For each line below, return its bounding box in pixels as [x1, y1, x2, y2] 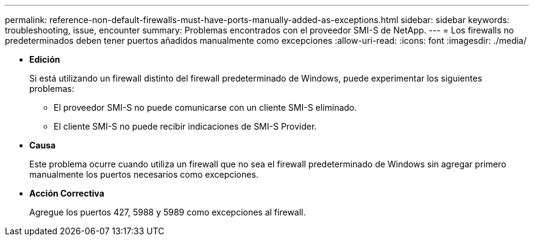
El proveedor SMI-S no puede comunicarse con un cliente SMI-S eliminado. [54, 102, 357, 113]
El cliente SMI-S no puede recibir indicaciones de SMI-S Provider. [54, 121, 317, 131]
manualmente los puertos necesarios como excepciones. [29, 169, 258, 180]
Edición [29, 54, 60, 65]
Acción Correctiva [29, 188, 105, 198]
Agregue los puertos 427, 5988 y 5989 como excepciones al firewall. [29, 207, 306, 217]
